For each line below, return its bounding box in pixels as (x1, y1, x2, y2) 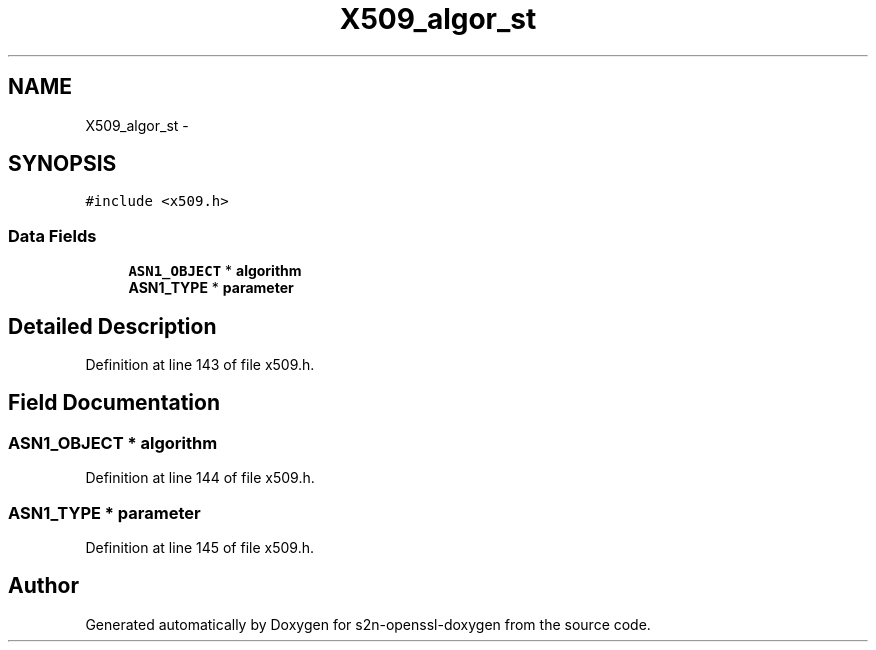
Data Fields (8, 225, 97, 246)
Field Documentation (8, 390, 220, 416)
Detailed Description (8, 313, 217, 339)
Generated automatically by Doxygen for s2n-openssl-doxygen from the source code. (85, 615, 651, 633)
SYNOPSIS (8, 151, 117, 177)
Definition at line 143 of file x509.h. (85, 356, 315, 374)
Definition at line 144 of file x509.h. (85, 469, 315, 487)
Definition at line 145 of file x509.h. (85, 539, 315, 556)
